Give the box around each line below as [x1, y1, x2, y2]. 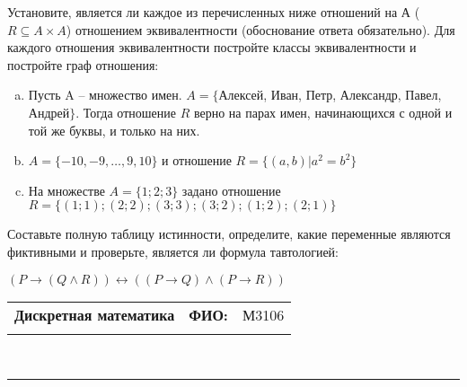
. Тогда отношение [75, 102, 176, 121]
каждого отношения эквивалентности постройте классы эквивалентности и [7, 38, 417, 57]
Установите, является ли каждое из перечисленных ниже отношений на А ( [7, 3, 420, 21]
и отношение [162, 151, 232, 170]
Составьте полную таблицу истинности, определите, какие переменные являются [7, 224, 451, 243]
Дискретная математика [14, 303, 175, 325]
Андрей [28, 102, 70, 121]
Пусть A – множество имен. [28, 85, 182, 104]
